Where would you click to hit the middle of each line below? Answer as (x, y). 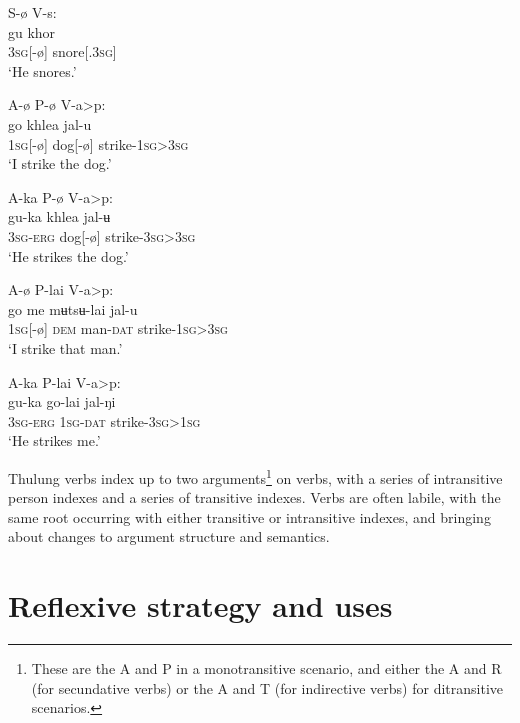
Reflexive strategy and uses (200, 605)
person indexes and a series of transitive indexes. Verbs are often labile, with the (254, 497)
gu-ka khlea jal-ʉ (59, 216)
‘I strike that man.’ (65, 347)
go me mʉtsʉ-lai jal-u (73, 308)
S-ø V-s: (32, 12)
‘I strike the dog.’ (60, 163)
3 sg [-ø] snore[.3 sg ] (62, 51)
